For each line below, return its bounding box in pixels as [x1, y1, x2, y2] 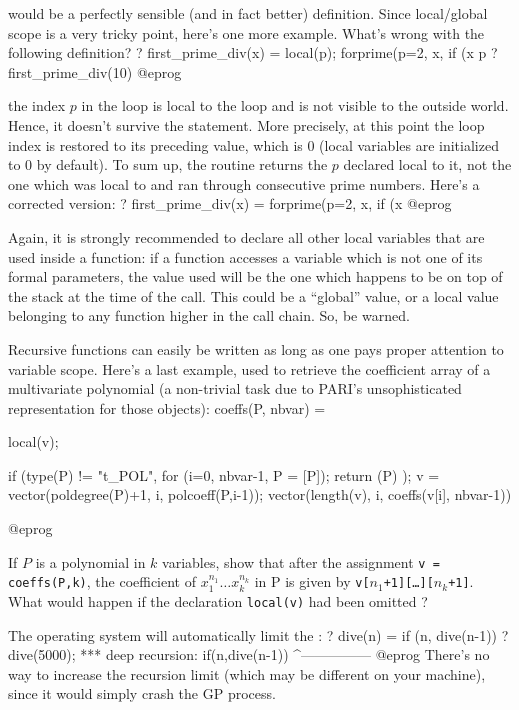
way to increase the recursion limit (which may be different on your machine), [8, 663, 486, 684]
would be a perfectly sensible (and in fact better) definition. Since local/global [8, 3, 488, 23]
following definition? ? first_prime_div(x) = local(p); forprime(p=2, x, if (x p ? [8, 42, 498, 63]
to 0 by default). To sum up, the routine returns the [8, 154, 328, 175]
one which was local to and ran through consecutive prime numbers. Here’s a [8, 173, 480, 194]
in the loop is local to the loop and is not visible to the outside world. [81, 95, 509, 116]
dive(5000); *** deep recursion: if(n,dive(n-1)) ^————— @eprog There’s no [8, 644, 490, 665]
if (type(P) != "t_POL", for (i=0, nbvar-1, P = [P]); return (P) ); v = [8, 464, 440, 485]
